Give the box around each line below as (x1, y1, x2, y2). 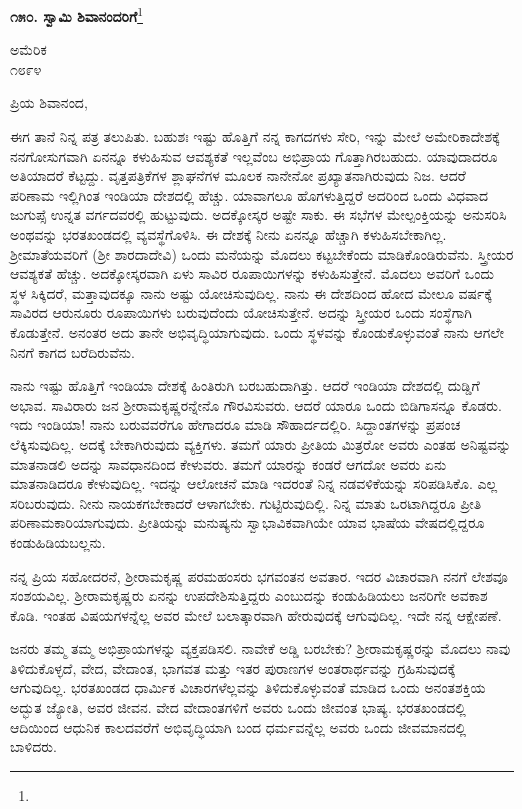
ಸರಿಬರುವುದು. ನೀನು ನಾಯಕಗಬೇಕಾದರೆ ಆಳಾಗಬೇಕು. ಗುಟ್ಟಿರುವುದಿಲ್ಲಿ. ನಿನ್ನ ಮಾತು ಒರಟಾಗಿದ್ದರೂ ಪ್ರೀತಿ (10, 492, 482, 513)
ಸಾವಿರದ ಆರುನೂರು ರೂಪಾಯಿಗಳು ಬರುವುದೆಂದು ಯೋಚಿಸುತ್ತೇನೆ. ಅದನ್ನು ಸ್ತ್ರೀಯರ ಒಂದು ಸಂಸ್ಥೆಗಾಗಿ (10, 302, 472, 323)
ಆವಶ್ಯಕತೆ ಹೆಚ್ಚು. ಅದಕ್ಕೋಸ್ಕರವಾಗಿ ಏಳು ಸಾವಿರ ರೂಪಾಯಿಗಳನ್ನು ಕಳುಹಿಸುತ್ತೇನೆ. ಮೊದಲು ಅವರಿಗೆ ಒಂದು (10, 263, 494, 284)
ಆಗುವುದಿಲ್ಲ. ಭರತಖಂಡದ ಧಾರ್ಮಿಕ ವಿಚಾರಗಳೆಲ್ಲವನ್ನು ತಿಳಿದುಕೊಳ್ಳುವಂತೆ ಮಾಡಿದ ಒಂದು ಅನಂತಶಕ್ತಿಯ (10, 677, 486, 698)
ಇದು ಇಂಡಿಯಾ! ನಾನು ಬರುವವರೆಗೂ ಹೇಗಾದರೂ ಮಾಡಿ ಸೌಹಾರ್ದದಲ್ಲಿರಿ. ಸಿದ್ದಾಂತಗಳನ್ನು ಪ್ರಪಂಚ (10, 414, 461, 435)
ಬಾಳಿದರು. (10, 736, 57, 757)
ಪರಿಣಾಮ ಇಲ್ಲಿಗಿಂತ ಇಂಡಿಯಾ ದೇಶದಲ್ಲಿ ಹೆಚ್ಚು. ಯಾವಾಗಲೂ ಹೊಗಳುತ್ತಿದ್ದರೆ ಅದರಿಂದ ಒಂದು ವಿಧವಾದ (10, 184, 488, 205)
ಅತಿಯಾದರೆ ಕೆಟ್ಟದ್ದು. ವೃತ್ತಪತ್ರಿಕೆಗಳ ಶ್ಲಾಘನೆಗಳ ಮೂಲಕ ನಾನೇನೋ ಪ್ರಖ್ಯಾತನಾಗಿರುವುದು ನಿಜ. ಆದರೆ (10, 165, 466, 186)
